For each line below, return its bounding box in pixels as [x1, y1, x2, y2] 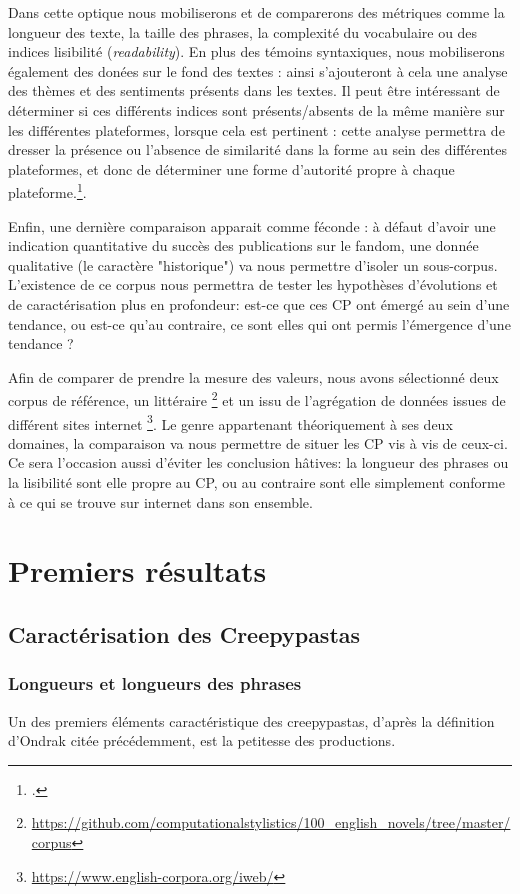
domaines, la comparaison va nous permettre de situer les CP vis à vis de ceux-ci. [8, 432, 508, 453]
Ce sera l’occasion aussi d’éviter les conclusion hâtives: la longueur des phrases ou [8, 452, 509, 473]
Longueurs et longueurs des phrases [8, 671, 302, 696]
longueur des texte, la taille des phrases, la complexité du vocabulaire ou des [8, 21, 478, 42]
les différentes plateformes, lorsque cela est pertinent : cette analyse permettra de [8, 119, 505, 140]
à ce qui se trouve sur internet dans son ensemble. [8, 491, 313, 512]
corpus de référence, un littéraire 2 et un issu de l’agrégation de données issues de [8, 387, 506, 410]
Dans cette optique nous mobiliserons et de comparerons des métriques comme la [8, 2, 505, 22]
